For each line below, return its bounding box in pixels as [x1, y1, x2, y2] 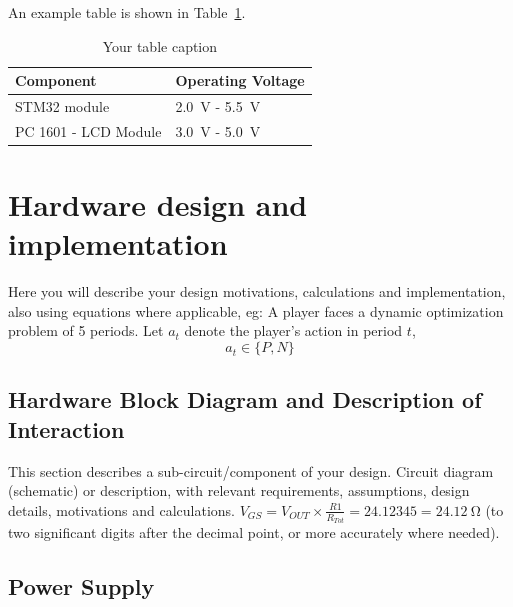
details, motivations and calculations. [8, 499, 235, 520]
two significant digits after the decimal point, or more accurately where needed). [8, 522, 500, 543]
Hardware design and [8, 184, 308, 225]
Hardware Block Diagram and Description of [8, 384, 482, 415]
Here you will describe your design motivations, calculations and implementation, [8, 281, 506, 302]
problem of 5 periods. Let [8, 320, 164, 341]
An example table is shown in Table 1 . [8, 2, 246, 22]
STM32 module [15, 96, 110, 117]
